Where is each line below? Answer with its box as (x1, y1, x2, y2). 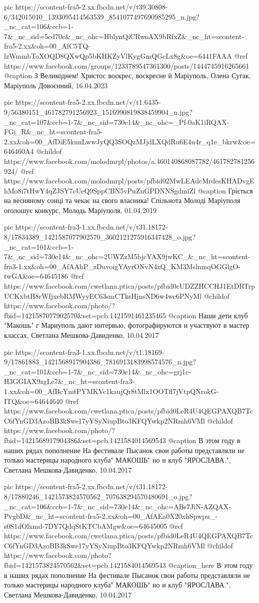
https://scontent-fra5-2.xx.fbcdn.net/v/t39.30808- (15, 2, 168, 12)
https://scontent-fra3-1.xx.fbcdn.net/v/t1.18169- (15, 346, 164, 357)
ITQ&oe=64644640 (4, 395, 63, 406)
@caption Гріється (197, 185, 253, 195)
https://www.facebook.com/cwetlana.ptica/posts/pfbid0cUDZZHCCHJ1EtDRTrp (4, 281, 255, 291)
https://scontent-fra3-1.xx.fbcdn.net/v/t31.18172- (15, 222, 168, 232)
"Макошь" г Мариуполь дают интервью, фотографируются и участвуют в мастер (4, 320, 249, 330)
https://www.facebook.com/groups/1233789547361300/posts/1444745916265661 (4, 60, 249, 71)
